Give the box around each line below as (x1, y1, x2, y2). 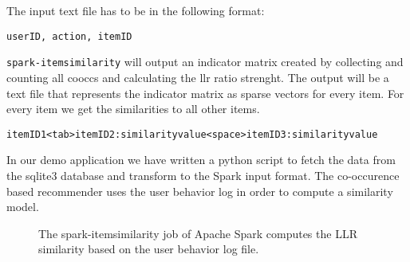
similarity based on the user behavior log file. (38, 240, 259, 257)
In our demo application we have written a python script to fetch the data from (6, 151, 396, 168)
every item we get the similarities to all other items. (6, 100, 260, 117)
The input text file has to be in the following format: (6, 2, 265, 18)
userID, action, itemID (6, 30, 132, 42)
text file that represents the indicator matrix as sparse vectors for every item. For (6, 84, 404, 101)
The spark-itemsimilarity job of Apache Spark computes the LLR (38, 225, 357, 241)
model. (6, 198, 39, 215)
